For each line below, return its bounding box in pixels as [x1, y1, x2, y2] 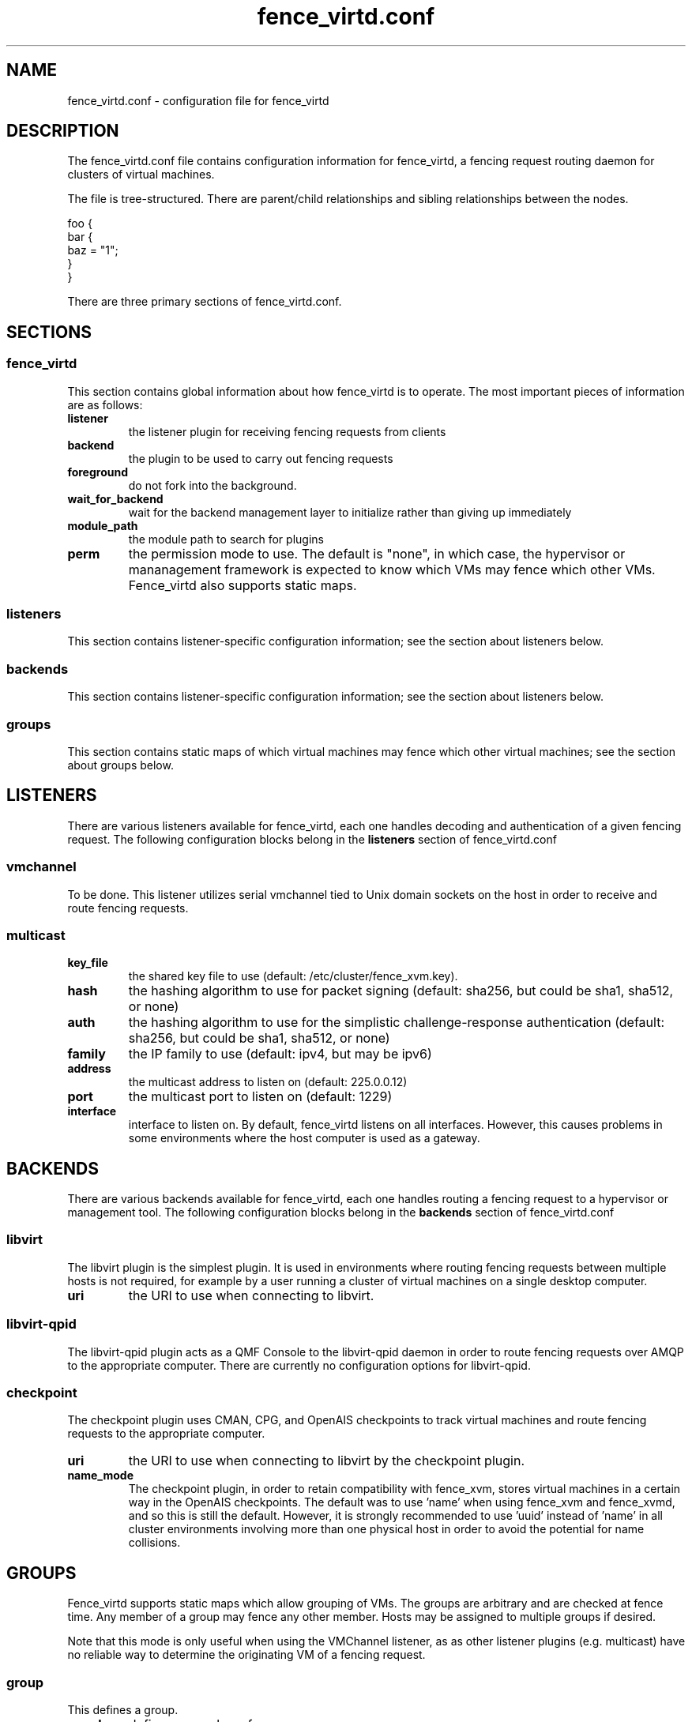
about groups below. [67, 758, 174, 772]
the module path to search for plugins [128, 532, 324, 546]
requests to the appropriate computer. [67, 1427, 265, 1441]
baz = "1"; [67, 243, 118, 258]
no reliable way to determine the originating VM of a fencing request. [67, 1648, 426, 1662]
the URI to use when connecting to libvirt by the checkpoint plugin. [128, 1453, 525, 1469]
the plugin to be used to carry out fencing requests [128, 451, 393, 465]
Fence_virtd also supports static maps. [128, 577, 357, 593]
